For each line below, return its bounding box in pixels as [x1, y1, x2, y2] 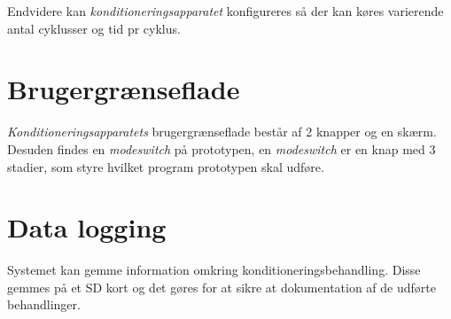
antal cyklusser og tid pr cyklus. [7, 19, 181, 37]
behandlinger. [7, 295, 81, 314]
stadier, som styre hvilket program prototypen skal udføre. [7, 157, 324, 175]
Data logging [7, 209, 167, 245]
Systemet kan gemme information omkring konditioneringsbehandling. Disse [7, 261, 421, 279]
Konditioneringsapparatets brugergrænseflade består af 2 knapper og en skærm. [7, 122, 437, 141]
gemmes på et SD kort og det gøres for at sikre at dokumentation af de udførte [7, 277, 436, 296]
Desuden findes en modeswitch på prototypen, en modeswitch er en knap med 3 [7, 139, 436, 158]
